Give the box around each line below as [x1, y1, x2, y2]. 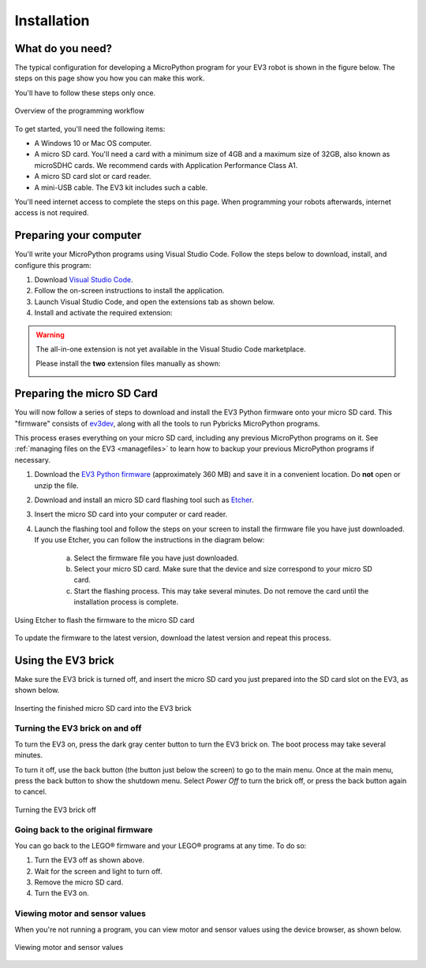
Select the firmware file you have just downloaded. [73, 553, 239, 563]
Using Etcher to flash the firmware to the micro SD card [14, 615, 195, 624]
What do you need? [14, 42, 113, 55]
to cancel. [14, 787, 47, 796]
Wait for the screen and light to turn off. [34, 866, 163, 876]
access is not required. [14, 208, 89, 218]
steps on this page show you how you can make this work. [14, 73, 205, 83]
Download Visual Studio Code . [34, 275, 133, 285]
